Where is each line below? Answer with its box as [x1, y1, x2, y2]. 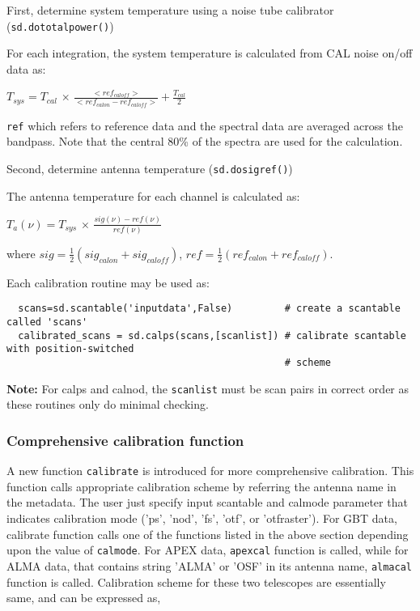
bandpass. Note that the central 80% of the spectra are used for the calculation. [6, 133, 403, 150]
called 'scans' [6, 316, 88, 329]
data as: [6, 60, 46, 77]
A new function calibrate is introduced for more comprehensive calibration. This [6, 462, 414, 479]
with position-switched [6, 343, 134, 355]
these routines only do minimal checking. [6, 396, 209, 413]
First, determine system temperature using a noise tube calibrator [6, 2, 334, 18]
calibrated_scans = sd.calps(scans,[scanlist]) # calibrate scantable [18, 329, 406, 342]
